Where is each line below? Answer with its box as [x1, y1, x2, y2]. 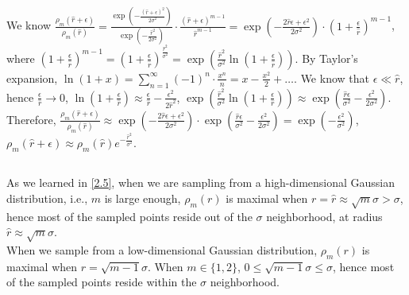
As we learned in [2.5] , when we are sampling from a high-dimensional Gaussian [6, 174, 395, 191]
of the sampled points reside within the [6, 274, 197, 290]
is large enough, [104, 189, 181, 206]
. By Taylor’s [295, 49, 358, 66]
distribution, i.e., [6, 189, 88, 206]
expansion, [6, 69, 58, 86]
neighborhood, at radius [266, 208, 383, 224]
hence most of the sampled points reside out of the [6, 208, 253, 224]
